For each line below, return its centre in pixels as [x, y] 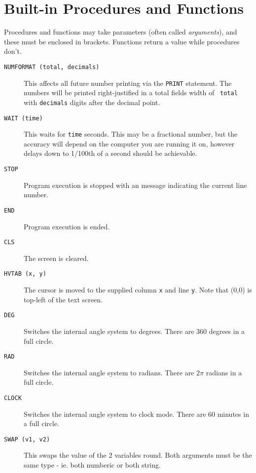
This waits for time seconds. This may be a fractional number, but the [131, 134]
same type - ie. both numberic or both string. [92, 465]
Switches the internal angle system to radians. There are [109, 372]
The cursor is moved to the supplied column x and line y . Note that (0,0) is [138, 290]
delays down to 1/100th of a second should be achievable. [110, 153]
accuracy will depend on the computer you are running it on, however [129, 143]
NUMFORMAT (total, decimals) [52, 67]
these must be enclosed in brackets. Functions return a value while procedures [122, 41]
